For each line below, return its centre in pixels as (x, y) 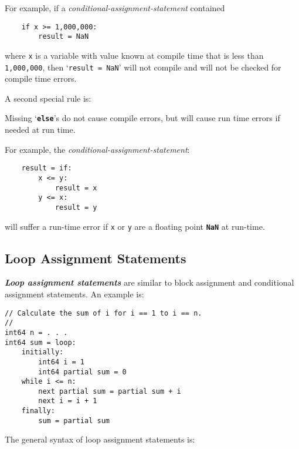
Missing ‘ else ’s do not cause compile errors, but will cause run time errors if (142, 118)
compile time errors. (41, 78)
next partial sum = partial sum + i (110, 391)
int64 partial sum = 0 (82, 372)
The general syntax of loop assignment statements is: (100, 439)
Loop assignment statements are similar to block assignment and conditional (149, 282)
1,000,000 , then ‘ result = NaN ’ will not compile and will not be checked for (143, 67)
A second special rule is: (48, 98)
